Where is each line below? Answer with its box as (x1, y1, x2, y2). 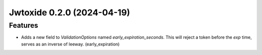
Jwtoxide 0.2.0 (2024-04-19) (9, 7, 131, 18)
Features (9, 21, 38, 30)
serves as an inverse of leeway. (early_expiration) (21, 41, 120, 47)
